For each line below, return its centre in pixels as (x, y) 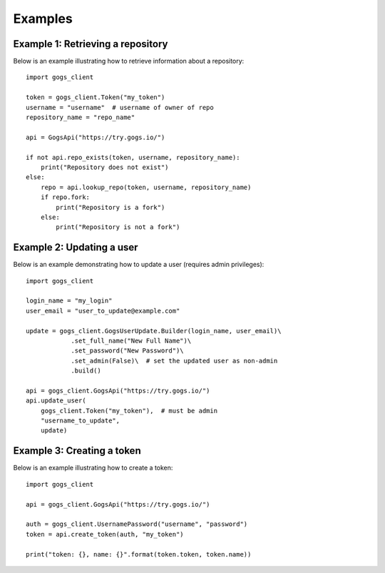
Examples (43, 19)
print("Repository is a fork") (111, 207)
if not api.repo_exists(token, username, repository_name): (133, 157)
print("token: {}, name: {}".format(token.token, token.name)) (139, 554)
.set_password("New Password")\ (128, 351)
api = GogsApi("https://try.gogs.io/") (96, 137)
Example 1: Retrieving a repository (91, 44)
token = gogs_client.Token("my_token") (96, 97)
